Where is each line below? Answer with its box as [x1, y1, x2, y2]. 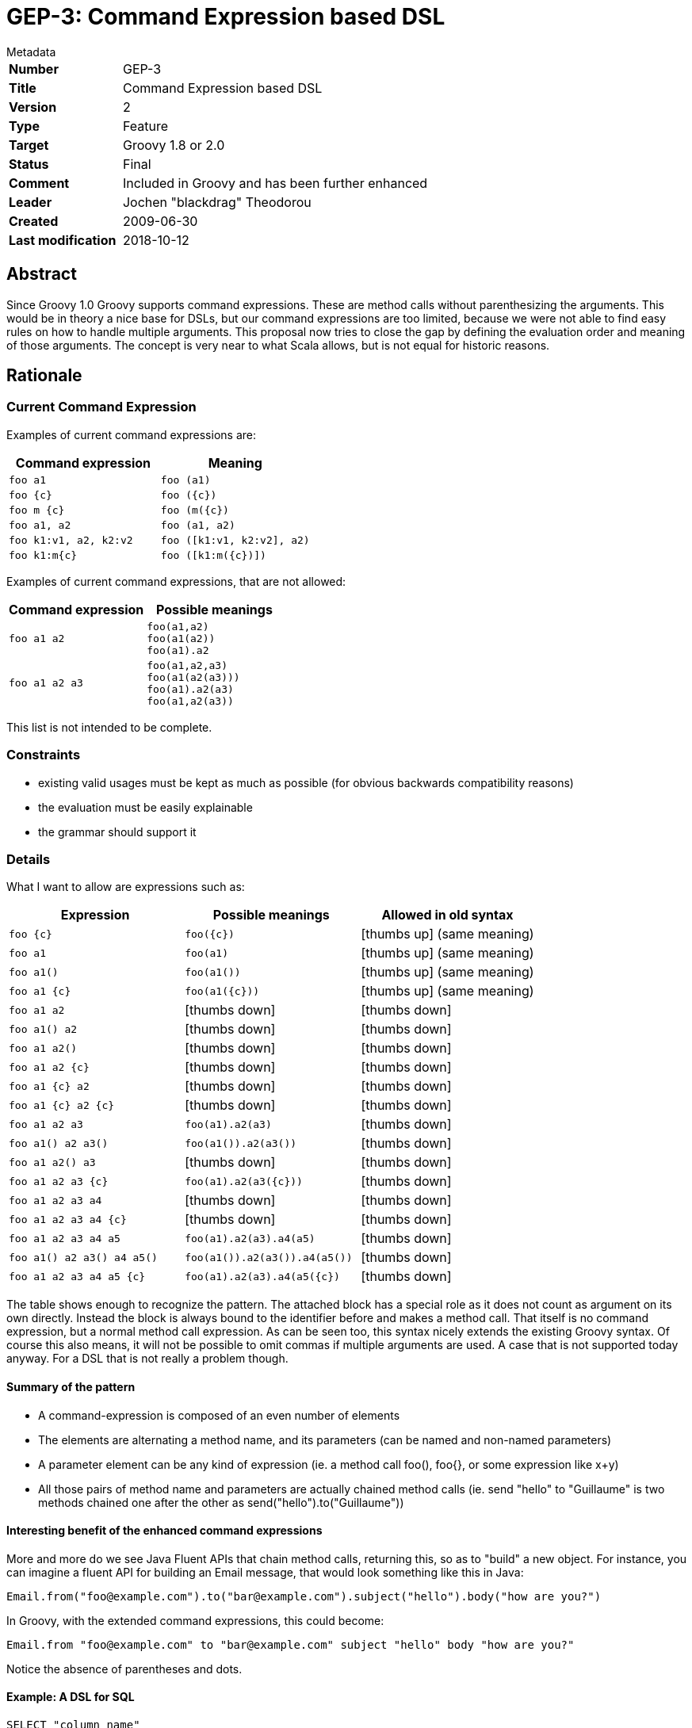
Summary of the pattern [6, 1379, 136, 1393]
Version [9, 98, 57, 115]
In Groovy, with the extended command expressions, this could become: [6, 1613, 384, 1627]
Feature [122, 117, 169, 134]
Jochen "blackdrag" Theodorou [122, 193, 312, 210]
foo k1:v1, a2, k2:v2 [9, 533, 133, 546]
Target [9, 136, 49, 153]
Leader [9, 193, 52, 210]
